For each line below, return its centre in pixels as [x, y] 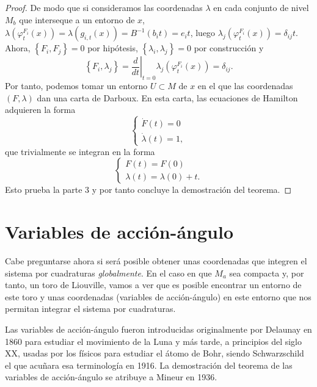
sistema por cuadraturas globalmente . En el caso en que [108, 273]
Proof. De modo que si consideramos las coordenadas [104, 7]
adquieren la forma [40, 110]
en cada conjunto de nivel [261, 7]
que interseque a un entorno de [77, 19]
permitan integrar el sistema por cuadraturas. [90, 309]
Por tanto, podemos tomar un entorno [76, 85]
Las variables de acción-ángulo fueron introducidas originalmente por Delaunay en [158, 329]
